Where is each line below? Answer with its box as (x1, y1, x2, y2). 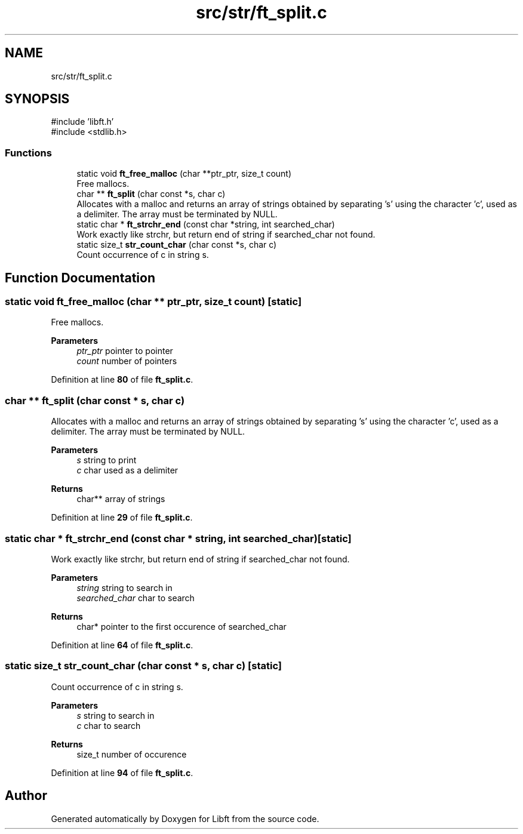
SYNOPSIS (5, 91, 70, 107)
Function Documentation (5, 270, 155, 285)
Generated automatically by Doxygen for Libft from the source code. (51, 813, 319, 824)
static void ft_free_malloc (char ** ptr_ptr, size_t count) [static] (5, 296, 302, 308)
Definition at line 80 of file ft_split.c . (51, 374, 193, 385)
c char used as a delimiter (76, 465, 179, 476)
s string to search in (76, 710, 155, 721)
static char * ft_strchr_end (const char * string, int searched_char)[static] (5, 532, 352, 544)
